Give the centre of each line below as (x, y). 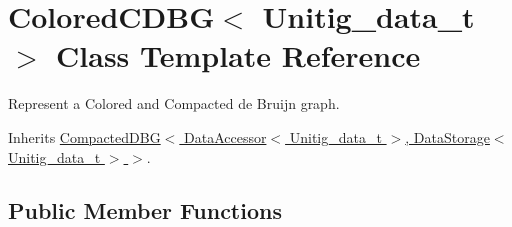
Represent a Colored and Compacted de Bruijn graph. (174, 103)
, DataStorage (447, 136)
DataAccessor (225, 136)
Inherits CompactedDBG (84, 136)
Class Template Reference (238, 55)
